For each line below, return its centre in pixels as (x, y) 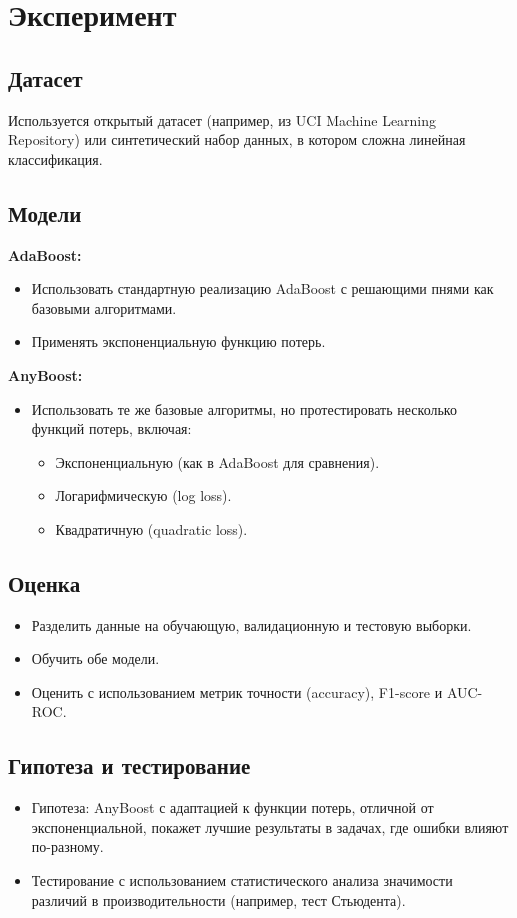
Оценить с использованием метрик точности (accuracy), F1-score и (237, 691)
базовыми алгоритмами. (104, 307)
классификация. (55, 158)
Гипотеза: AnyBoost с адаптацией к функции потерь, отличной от (232, 807)
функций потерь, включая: (111, 428)
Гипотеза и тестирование (129, 765)
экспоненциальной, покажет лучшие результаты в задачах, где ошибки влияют (270, 826)
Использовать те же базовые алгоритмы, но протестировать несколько (244, 408)
